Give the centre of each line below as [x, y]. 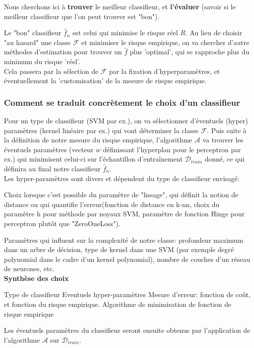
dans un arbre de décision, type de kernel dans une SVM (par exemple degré [119, 249]
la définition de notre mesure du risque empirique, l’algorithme [98, 140]
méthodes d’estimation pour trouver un [63, 52]
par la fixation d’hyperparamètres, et [165, 71]
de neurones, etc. [29, 268]
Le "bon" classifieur [33, 33]
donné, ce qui [225, 159]
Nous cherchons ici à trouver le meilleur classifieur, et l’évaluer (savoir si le [120, 6]
